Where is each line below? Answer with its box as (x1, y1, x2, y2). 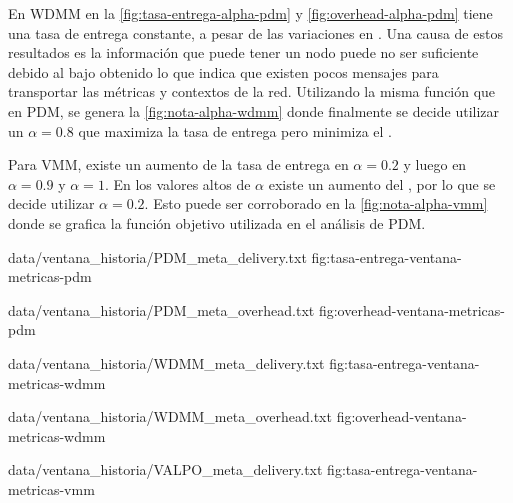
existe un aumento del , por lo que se (268, 173, 496, 194)
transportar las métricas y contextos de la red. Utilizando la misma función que (8, 81, 496, 102)
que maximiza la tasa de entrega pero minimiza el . (78, 120, 392, 141)
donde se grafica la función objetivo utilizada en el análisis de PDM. (8, 212, 426, 233)
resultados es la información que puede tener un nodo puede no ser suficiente (8, 42, 479, 63)
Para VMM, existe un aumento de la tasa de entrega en (8, 154, 349, 175)
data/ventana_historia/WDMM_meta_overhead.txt (8, 406, 332, 427)
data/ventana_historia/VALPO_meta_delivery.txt (8, 459, 323, 480)
